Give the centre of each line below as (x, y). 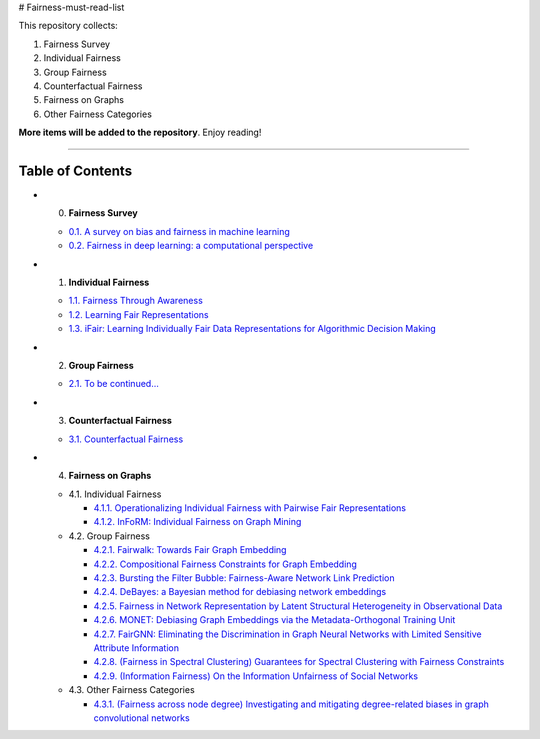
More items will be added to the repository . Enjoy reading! (140, 132)
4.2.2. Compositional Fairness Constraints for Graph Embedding (225, 564)
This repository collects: (68, 26)
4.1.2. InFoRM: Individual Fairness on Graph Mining (197, 522)
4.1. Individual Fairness (115, 494)
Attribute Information (136, 647)
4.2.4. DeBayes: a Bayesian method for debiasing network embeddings (240, 592)
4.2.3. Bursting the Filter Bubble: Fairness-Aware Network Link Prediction (244, 578)
